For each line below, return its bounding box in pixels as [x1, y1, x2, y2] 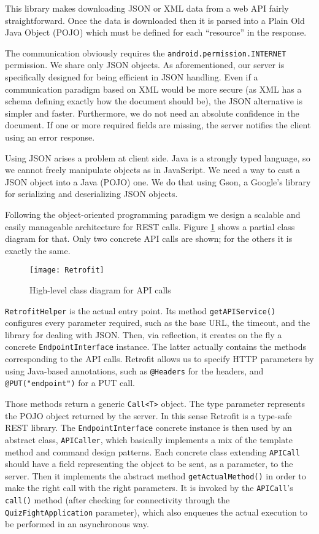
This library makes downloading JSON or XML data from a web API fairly [5, 2, 289, 14]
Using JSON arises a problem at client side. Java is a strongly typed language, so [5, 151, 310, 164]
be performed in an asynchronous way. [5, 517, 149, 530]
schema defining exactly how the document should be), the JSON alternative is [5, 95, 303, 107]
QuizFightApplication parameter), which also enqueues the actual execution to [5, 505, 308, 518]
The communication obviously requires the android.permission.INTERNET [5, 46, 286, 59]
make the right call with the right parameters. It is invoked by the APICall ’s [5, 481, 293, 494]
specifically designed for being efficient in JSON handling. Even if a [5, 71, 258, 83]
